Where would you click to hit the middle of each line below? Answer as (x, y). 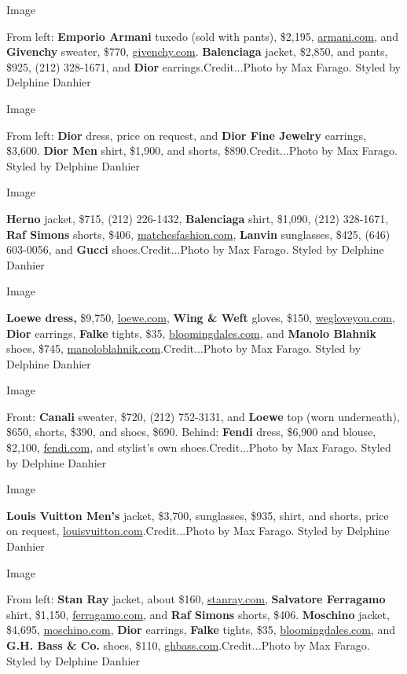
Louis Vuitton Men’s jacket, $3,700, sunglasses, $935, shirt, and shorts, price (198, 515)
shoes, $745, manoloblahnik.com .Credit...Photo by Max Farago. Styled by (184, 348)
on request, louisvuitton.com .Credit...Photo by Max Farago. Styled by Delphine (198, 531)
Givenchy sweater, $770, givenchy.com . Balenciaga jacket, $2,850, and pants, (197, 51)
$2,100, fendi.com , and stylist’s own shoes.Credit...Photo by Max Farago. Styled (199, 447)
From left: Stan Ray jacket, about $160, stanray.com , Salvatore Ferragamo (196, 599)
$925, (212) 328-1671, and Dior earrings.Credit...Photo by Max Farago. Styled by (203, 66)
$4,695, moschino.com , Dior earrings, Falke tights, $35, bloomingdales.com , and (201, 630)
